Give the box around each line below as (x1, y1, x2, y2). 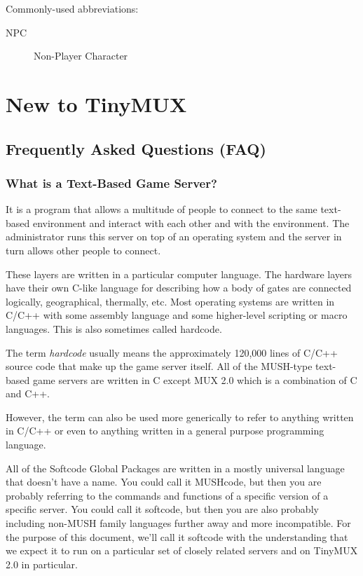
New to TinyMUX (6, 89, 187, 118)
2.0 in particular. (6, 556, 78, 571)
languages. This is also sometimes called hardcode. (6, 321, 222, 336)
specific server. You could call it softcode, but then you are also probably (6, 502, 319, 516)
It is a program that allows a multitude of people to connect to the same (6, 202, 317, 217)
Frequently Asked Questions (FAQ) (6, 137, 266, 159)
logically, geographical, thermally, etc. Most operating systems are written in (6, 294, 335, 308)
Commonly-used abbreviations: (6, 1, 139, 15)
